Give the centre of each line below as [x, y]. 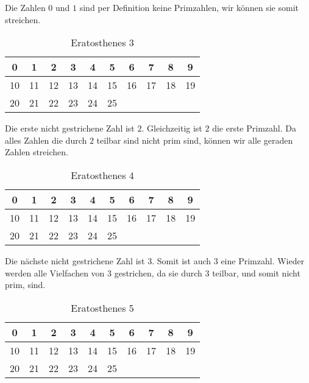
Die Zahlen [25, 7]
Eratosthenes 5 [102, 307]
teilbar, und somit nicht [256, 272]
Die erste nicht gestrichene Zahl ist [70, 128]
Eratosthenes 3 [102, 43]
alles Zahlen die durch [46, 140]
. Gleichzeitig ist [172, 128]
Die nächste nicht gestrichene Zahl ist [75, 260]
